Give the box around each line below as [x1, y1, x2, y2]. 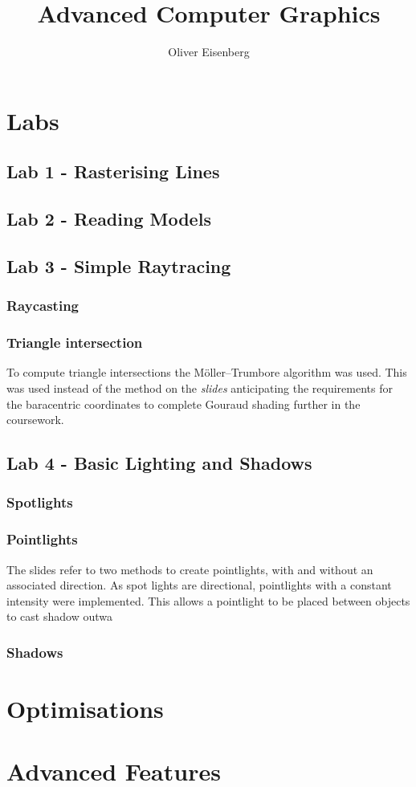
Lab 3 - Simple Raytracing [6, 253, 231, 278]
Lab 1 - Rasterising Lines [6, 159, 220, 184]
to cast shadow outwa [6, 608, 112, 625]
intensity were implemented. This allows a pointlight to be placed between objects [6, 592, 410, 609]
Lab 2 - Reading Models [6, 206, 211, 231]
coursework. [6, 411, 64, 428]
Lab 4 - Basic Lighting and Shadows [6, 451, 312, 475]
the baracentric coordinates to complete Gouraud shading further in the [6, 395, 361, 412]
